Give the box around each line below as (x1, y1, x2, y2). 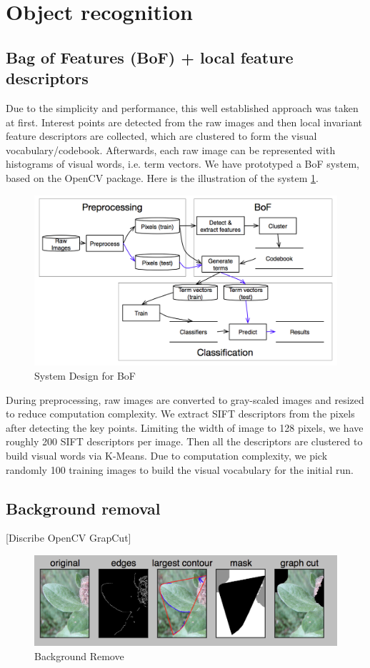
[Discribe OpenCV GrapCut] (6, 530, 131, 545)
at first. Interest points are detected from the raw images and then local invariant (6, 114, 363, 129)
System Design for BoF (34, 368, 136, 383)
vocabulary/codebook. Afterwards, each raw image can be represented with (6, 142, 336, 157)
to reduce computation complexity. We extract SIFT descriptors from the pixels (6, 406, 355, 421)
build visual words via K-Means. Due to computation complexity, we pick (6, 448, 328, 462)
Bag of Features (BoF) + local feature (6, 46, 294, 68)
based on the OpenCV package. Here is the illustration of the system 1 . (6, 170, 319, 185)
